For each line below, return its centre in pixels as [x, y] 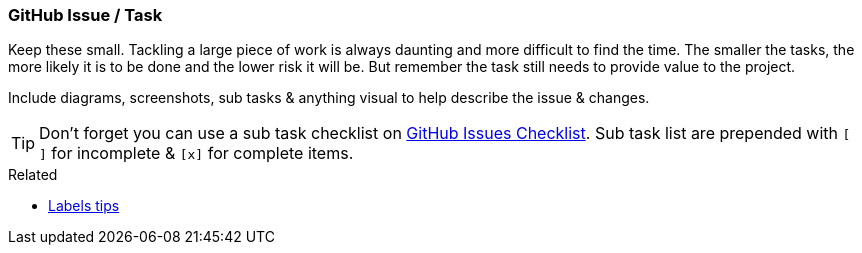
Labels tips [84, 206]
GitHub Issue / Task [85, 15]
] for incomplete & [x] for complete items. [196, 153]
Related [33, 175]
